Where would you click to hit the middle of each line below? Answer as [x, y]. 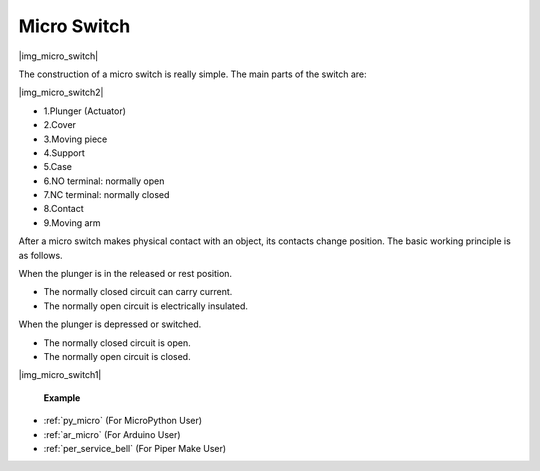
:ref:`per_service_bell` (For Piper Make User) [135, 448]
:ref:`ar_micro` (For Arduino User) [112, 434]
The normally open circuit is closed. [117, 356]
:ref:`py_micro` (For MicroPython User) [123, 421]
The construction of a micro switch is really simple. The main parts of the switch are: [192, 74]
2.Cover [60, 125]
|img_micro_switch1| [60, 375]
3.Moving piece [75, 139]
